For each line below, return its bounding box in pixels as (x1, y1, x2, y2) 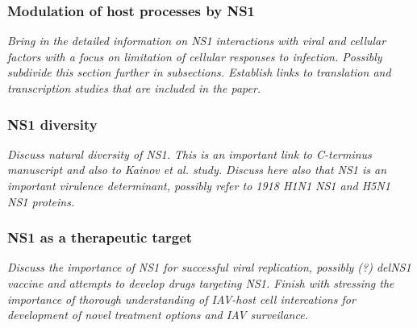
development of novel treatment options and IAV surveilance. (7, 306, 308, 323)
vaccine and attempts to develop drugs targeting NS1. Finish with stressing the (7, 275, 394, 291)
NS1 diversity (7, 114, 98, 134)
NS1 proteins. (7, 193, 75, 210)
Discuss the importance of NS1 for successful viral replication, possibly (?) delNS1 (7, 259, 411, 276)
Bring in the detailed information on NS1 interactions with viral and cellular (7, 32, 386, 49)
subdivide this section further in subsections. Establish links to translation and (7, 64, 391, 81)
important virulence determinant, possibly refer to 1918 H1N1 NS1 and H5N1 (7, 177, 390, 193)
